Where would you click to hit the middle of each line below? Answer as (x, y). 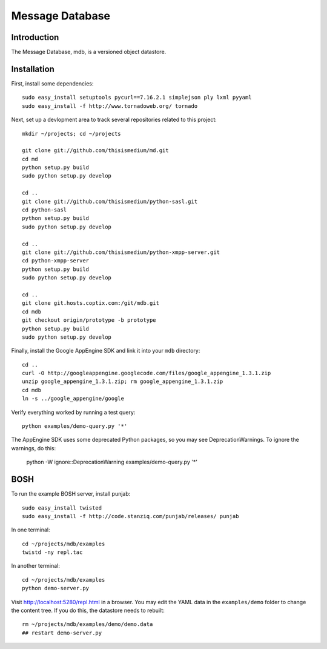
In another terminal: (36, 566)
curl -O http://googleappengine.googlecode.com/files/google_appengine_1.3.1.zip (147, 373)
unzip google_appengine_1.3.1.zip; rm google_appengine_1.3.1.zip (123, 381)
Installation (33, 69)
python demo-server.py (56, 588)
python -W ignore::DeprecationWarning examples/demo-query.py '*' (112, 462)
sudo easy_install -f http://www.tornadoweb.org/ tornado (110, 106)
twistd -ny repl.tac (52, 552)
